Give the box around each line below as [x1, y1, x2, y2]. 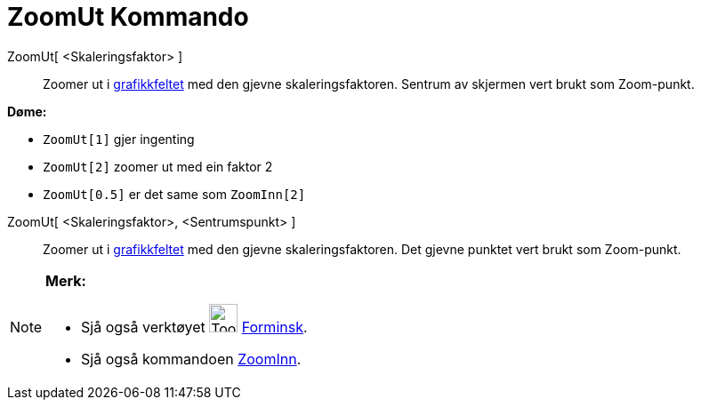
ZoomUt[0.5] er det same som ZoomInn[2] [43, 186, 306, 202]
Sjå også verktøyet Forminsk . [81, 317, 308, 336]
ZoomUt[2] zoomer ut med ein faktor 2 [43, 158, 273, 174]
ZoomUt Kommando [7, 2, 249, 32]
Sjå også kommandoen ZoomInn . [81, 349, 302, 368]
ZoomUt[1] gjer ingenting [43, 131, 195, 147]
